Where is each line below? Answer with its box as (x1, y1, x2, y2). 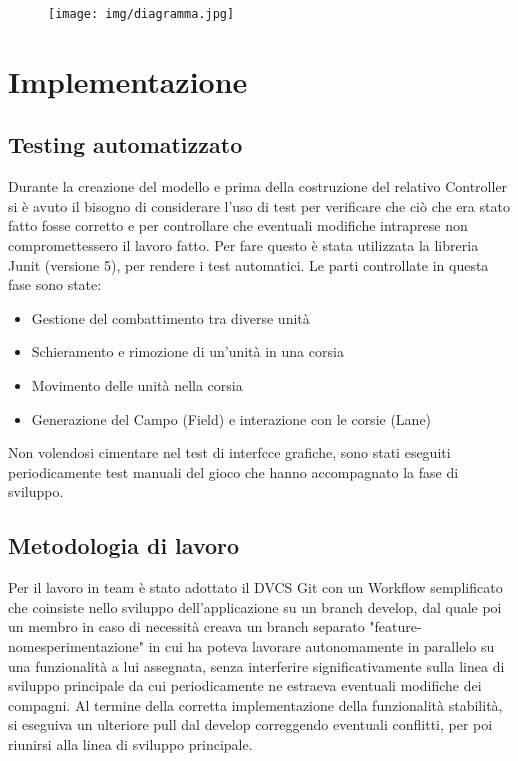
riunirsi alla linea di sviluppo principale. (8, 733, 253, 754)
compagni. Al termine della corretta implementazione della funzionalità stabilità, (8, 694, 503, 715)
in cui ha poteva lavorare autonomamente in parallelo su (148, 635, 495, 656)
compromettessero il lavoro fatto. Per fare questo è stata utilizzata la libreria (8, 235, 479, 256)
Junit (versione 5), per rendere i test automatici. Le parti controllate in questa (8, 254, 489, 275)
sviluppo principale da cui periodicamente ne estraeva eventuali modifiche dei (8, 675, 482, 696)
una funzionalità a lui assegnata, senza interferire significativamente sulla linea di (8, 655, 505, 676)
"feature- (369, 616, 422, 637)
